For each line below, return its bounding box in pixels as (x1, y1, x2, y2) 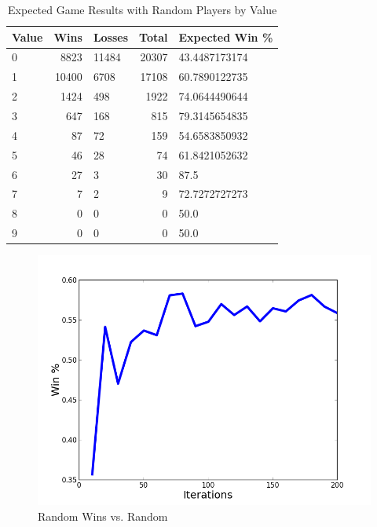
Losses (93, 28, 129, 45)
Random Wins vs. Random (38, 507, 168, 524)
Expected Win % (178, 28, 273, 45)
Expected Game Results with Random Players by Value (8, 2, 277, 17)
